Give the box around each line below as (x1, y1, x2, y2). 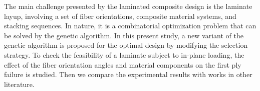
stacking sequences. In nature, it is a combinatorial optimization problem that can (4, 20, 256, 31)
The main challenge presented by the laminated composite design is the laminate (4, 1, 252, 11)
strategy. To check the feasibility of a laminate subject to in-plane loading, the (4, 49, 244, 60)
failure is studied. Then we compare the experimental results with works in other (4, 69, 252, 80)
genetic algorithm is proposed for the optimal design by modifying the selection (4, 40, 248, 50)
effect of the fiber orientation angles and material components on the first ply (4, 59, 241, 70)
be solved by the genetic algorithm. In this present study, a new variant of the (4, 30, 243, 40)
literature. (4, 79, 35, 89)
